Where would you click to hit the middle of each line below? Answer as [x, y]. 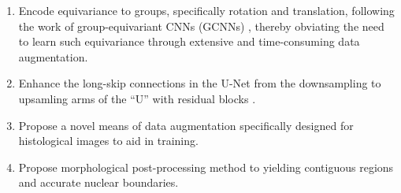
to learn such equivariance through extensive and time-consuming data [189, 41]
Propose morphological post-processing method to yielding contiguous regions [206, 167]
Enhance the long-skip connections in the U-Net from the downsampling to [200, 83]
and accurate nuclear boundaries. [98, 182]
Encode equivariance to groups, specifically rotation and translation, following [206, 10]
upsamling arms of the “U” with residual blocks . [137, 98]
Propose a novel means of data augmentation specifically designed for [186, 125]
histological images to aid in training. [108, 141]
